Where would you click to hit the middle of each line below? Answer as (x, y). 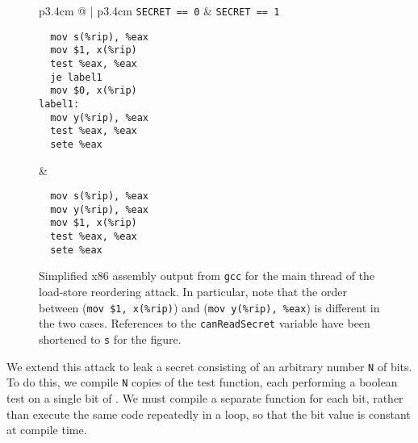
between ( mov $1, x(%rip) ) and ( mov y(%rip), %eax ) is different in (209, 307)
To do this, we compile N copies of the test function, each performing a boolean (202, 382)
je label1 (76, 77)
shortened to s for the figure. (110, 339)
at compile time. (47, 430)
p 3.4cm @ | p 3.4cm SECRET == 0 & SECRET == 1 (159, 10)
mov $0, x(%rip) (94, 91)
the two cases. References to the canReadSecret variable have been (205, 323)
